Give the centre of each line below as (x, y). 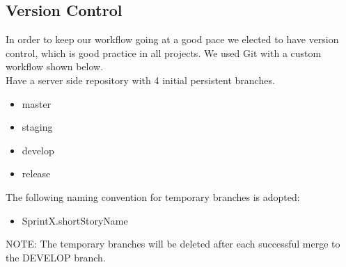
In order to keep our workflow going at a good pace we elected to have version (172, 39)
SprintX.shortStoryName (75, 220)
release (36, 173)
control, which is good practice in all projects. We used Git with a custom (164, 52)
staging (37, 127)
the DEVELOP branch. (56, 257)
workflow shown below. (55, 66)
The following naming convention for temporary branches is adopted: (153, 196)
